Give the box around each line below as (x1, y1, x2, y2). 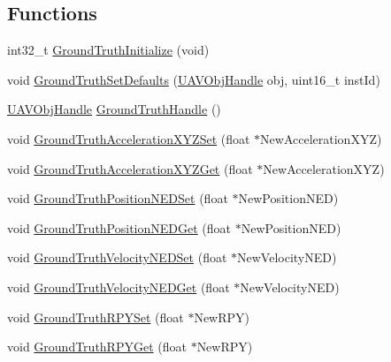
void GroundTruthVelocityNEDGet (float (7, 277, 230, 296)
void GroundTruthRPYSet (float (7, 307, 184, 326)
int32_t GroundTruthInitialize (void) (7, 41, 210, 59)
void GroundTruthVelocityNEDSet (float (7, 248, 227, 267)
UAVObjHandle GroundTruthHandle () (7, 100, 221, 118)
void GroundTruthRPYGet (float (7, 337, 187, 356)
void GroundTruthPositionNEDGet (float (7, 218, 232, 237)
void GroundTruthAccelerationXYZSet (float (7, 129, 250, 147)
